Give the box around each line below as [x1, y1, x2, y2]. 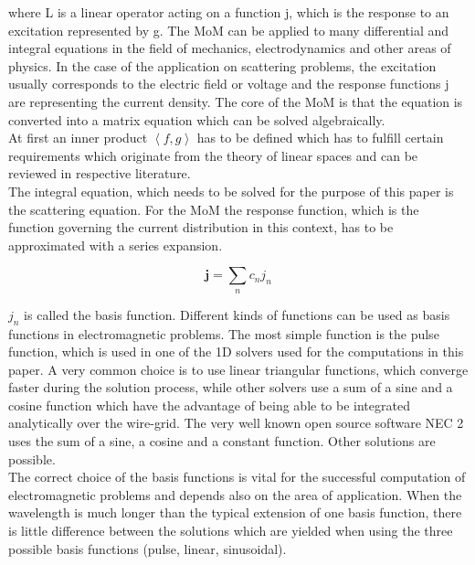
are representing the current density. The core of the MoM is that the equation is [8, 91, 463, 111]
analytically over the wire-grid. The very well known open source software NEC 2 [8, 413, 464, 432]
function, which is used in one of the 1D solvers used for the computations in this [8, 342, 464, 361]
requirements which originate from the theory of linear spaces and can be [8, 145, 418, 165]
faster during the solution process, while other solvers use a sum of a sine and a [8, 378, 453, 397]
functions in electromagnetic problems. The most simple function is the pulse [8, 324, 439, 343]
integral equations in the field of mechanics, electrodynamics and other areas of [8, 38, 451, 58]
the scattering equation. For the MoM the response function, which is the [8, 199, 419, 219]
